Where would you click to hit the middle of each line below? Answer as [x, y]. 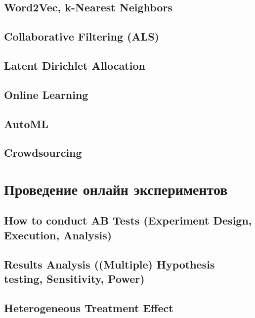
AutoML [26, 123]
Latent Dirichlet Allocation [75, 65]
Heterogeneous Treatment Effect [89, 307]
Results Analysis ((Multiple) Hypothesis [109, 264]
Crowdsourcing [43, 153]
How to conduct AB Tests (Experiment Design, [128, 220]
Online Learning [46, 94]
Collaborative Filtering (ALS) [82, 36]
